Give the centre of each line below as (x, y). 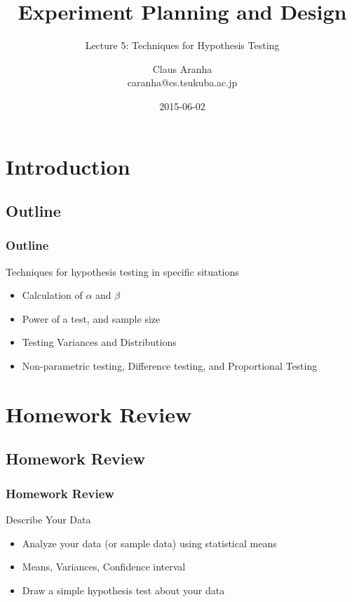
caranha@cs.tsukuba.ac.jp (182, 82)
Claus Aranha (182, 68)
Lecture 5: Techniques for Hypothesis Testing (182, 45)
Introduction (68, 166)
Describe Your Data (48, 520)
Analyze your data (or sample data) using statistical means (149, 543)
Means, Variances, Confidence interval (104, 567)
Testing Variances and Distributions (99, 342)
